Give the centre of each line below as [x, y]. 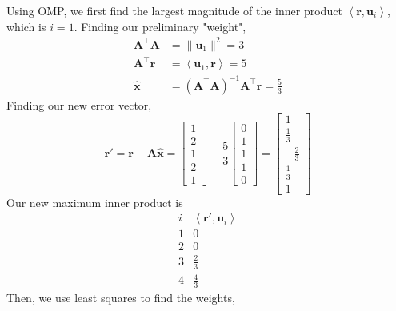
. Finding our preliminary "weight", [160, 26]
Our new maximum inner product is [95, 202]
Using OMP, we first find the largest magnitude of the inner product [174, 10]
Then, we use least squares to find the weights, [121, 297]
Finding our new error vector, [79, 104]
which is [26, 26]
